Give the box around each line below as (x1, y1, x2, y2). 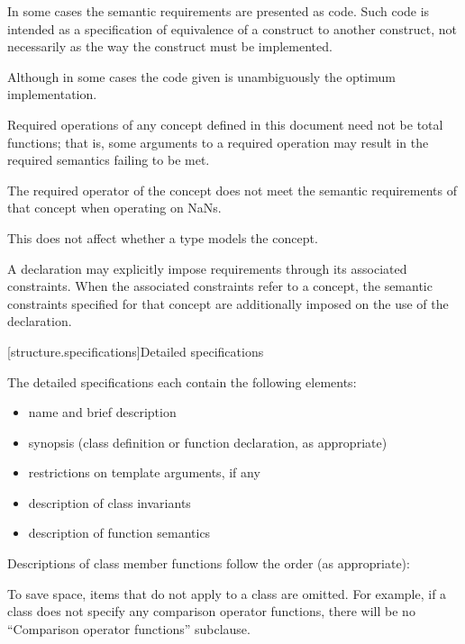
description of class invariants (28, 493, 191, 512)
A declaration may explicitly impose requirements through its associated (7, 259, 407, 277)
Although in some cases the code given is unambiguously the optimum (7, 67, 396, 86)
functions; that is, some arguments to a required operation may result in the (7, 132, 429, 151)
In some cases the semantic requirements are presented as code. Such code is (7, 2, 430, 20)
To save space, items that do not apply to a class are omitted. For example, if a (7, 584, 447, 603)
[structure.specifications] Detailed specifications (7, 341, 264, 360)
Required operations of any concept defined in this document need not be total (7, 114, 443, 133)
